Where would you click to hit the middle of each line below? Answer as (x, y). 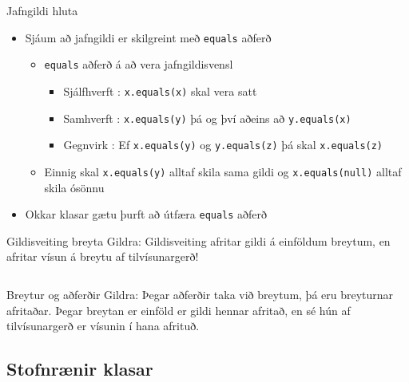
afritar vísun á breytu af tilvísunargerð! (103, 256)
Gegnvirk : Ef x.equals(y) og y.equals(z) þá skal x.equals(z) (223, 145)
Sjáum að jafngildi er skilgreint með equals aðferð (148, 37)
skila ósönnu (74, 187)
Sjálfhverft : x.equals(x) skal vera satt (160, 91)
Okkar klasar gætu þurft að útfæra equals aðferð (146, 214)
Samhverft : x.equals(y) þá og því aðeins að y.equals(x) (207, 118)
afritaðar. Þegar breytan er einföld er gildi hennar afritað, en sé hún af (179, 310)
